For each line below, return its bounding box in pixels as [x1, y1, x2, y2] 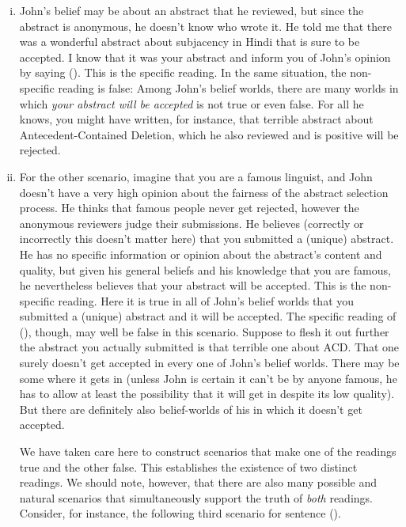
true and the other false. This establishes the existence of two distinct [19, 458, 358, 475]
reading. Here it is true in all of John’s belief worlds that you [58, 292, 355, 309]
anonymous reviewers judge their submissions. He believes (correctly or [19, 214, 364, 231]
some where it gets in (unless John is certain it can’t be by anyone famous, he [19, 370, 397, 386]
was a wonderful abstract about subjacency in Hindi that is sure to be [19, 33, 360, 50]
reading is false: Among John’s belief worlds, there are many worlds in [58, 79, 399, 96]
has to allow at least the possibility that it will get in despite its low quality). [19, 385, 395, 402]
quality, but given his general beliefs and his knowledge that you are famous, [19, 261, 391, 278]
